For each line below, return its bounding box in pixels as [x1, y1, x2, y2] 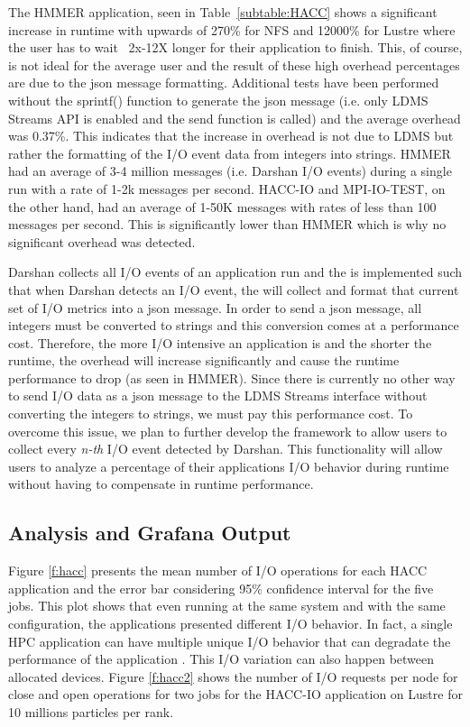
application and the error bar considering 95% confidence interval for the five [8, 578, 434, 597]
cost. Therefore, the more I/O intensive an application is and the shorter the [8, 333, 432, 352]
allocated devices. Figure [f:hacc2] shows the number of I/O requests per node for [8, 667, 458, 686]
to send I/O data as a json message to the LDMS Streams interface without [8, 386, 428, 405]
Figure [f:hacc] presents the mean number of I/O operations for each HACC [8, 561, 428, 580]
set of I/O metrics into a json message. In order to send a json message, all [8, 298, 422, 317]
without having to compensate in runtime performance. [8, 474, 314, 493]
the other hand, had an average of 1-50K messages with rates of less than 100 [8, 197, 437, 216]
